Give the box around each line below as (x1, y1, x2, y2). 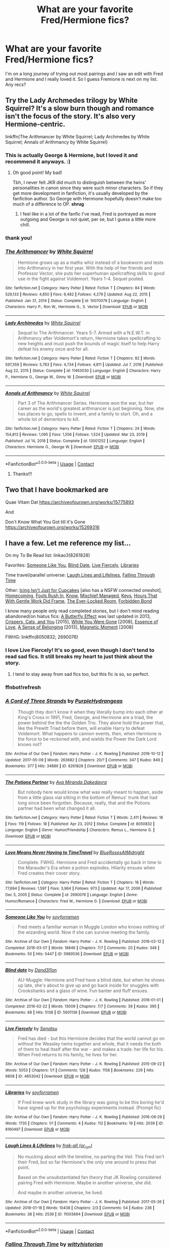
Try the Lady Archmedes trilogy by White (5, 96, 138, 105)
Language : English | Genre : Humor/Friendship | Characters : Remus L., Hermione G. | (5, 827, 155, 833)
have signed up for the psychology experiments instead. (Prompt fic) (17, 1105, 161, 1111)
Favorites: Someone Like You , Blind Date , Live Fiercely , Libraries (5, 562, 139, 568)
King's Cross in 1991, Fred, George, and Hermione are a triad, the (17, 714, 153, 720)
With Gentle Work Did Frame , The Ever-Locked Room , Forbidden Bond (5, 598, 152, 604)
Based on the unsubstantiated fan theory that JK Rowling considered (17, 1174, 161, 1180)
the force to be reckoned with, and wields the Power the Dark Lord (17, 736, 157, 742)
